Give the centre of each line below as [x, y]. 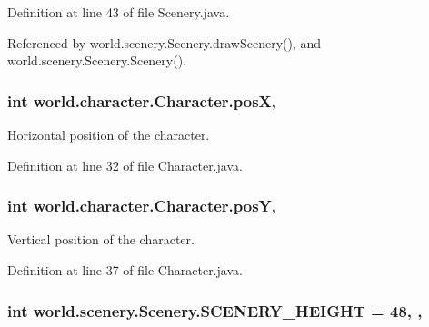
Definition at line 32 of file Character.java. [125, 165]
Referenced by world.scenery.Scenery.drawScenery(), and [165, 42]
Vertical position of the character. [101, 239]
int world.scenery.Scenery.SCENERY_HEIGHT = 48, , [215, 310]
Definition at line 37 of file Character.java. [125, 270]
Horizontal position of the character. [109, 134]
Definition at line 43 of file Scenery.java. [119, 12]
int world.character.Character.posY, [142, 206]
